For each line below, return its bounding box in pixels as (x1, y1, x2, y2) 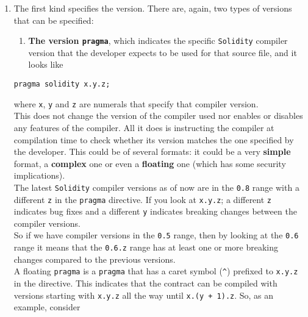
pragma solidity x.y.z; (13, 80, 110, 89)
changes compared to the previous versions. (13, 252, 176, 265)
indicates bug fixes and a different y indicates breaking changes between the (13, 205, 297, 218)
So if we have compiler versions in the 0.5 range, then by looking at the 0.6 (13, 229, 299, 241)
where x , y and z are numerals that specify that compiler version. (13, 97, 259, 110)
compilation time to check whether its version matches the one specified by (13, 133, 294, 146)
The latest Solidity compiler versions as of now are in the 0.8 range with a (13, 180, 299, 193)
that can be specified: (13, 13, 94, 26)
